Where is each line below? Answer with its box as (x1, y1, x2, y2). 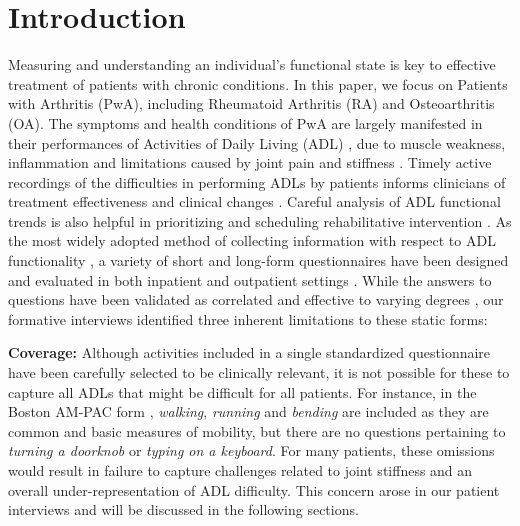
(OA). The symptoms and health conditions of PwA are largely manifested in (8, 112, 483, 133)
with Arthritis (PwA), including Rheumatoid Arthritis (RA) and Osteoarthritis (8, 93, 495, 114)
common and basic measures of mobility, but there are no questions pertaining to (8, 420, 506, 441)
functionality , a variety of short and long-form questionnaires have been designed (8, 250, 509, 271)
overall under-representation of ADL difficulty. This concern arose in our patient (8, 479, 500, 500)
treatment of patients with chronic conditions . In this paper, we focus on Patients (8, 73, 508, 94)
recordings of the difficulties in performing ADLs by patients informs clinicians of (8, 171, 506, 192)
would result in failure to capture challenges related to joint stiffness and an (8, 460, 473, 480)
